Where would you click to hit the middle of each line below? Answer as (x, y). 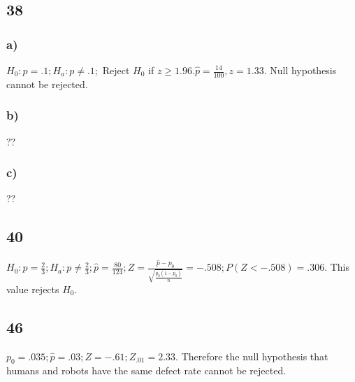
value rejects (33, 289)
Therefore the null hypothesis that (255, 356)
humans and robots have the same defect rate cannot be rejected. (146, 370)
